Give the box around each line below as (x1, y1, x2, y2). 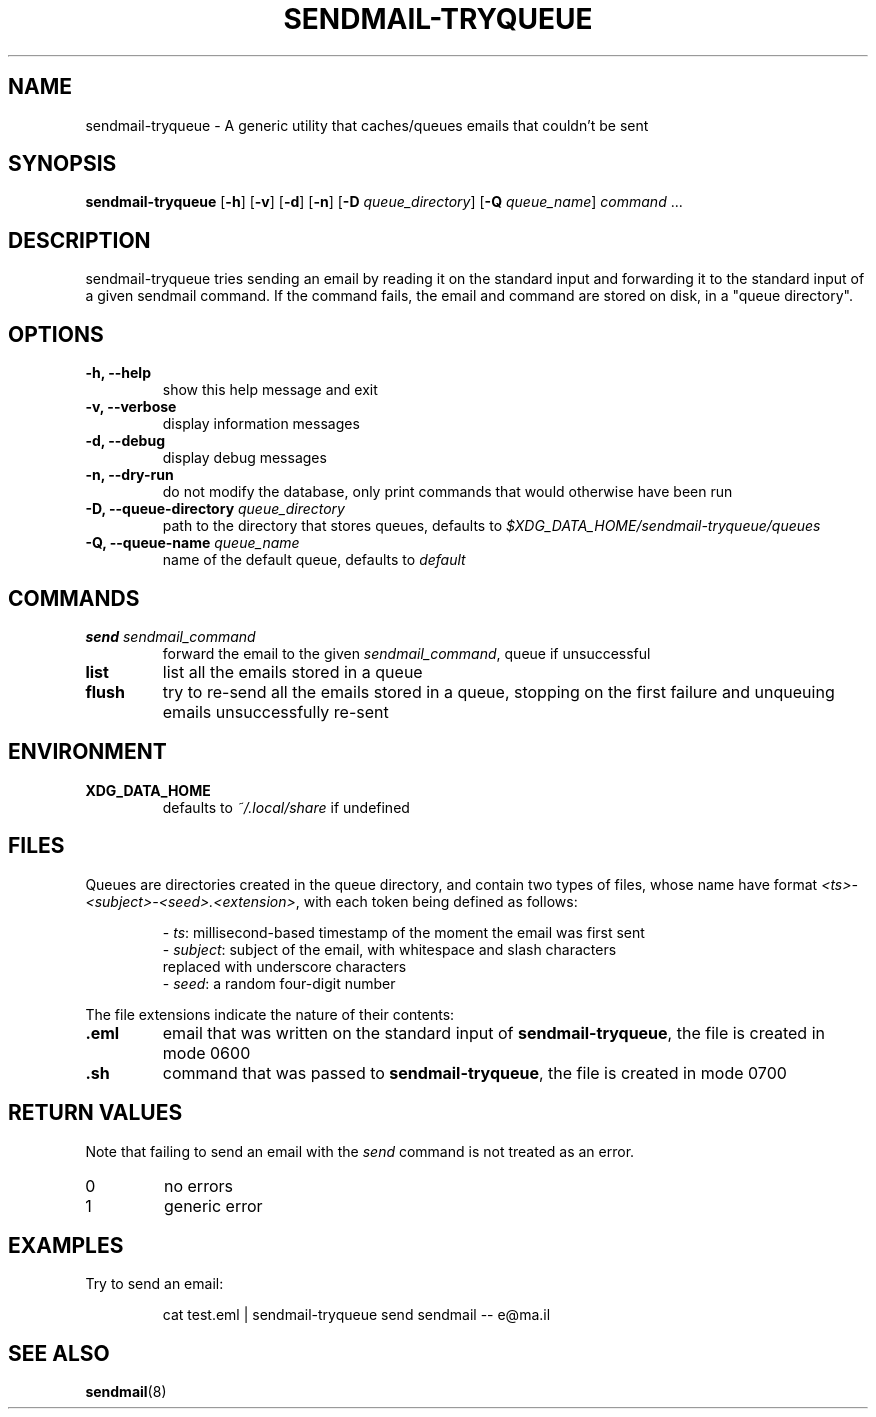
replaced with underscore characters (162, 957, 407, 975)
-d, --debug (85, 432, 165, 450)
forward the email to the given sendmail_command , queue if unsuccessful (162, 644, 651, 662)
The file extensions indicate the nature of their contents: (85, 1005, 455, 1023)
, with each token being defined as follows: (295, 892, 578, 910)
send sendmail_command (85, 627, 256, 645)
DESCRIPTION (8, 227, 151, 253)
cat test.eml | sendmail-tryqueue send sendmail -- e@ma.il (162, 1306, 551, 1324)
